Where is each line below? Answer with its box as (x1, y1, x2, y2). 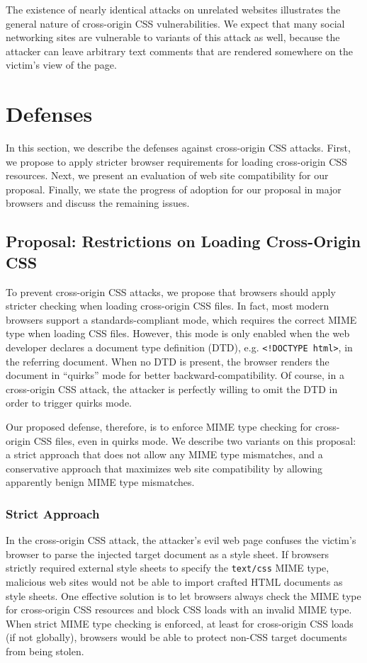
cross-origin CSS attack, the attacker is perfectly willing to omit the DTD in (6, 381, 338, 396)
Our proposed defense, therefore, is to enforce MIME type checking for (6, 419, 312, 434)
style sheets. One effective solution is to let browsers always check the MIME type (6, 588, 361, 603)
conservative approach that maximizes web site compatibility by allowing (6, 460, 323, 475)
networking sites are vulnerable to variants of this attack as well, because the (6, 30, 340, 45)
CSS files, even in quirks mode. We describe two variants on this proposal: (33, 433, 356, 448)
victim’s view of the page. (6, 57, 117, 72)
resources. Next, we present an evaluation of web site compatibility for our (6, 168, 329, 183)
